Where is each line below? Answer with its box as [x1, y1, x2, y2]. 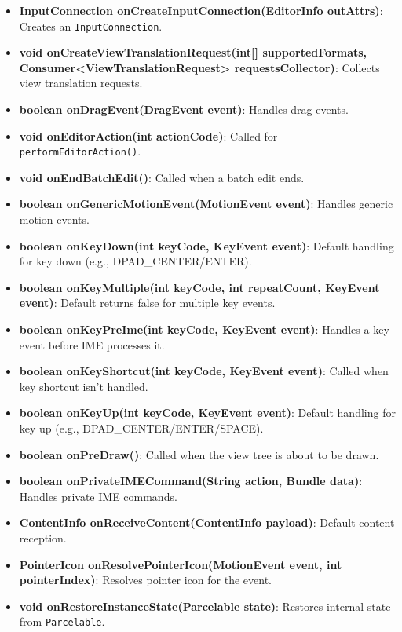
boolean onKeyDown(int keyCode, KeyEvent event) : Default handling [19, 237, 394, 254]
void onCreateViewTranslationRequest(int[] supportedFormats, [19, 44, 367, 60]
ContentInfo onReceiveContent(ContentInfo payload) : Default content [19, 514, 395, 531]
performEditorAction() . [19, 143, 141, 159]
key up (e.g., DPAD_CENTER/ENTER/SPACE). [19, 420, 264, 436]
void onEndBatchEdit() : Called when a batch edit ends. [19, 169, 305, 185]
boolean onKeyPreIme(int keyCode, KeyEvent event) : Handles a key [19, 321, 389, 338]
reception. [19, 529, 67, 546]
